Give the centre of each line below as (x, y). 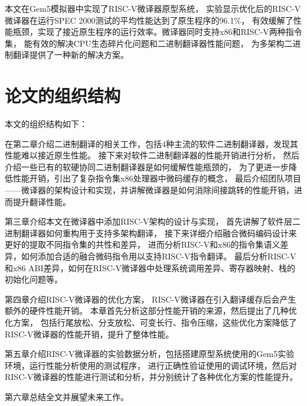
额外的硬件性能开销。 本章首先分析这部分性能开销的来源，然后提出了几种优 (151, 311)
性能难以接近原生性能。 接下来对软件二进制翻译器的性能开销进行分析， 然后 (152, 155)
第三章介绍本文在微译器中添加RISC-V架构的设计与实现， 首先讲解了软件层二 (153, 221)
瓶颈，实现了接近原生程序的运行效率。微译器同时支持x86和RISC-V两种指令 (157, 32)
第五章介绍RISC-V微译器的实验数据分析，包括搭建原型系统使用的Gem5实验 (150, 354)
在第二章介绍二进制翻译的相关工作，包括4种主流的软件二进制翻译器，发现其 (151, 143)
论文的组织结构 (63, 95)
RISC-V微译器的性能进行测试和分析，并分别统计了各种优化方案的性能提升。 (151, 377)
